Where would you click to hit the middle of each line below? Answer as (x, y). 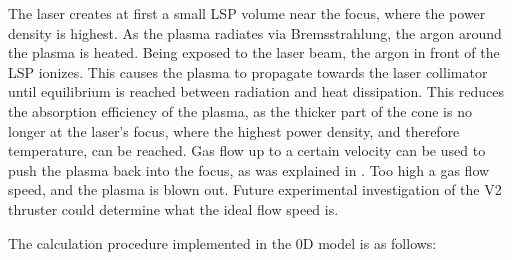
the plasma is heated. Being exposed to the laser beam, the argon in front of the (254, 52)
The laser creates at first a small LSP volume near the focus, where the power (247, 13)
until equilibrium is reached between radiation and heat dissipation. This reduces (256, 91)
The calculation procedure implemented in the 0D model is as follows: (222, 242)
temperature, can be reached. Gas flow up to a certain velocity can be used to (247, 150)
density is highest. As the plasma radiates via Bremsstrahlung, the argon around (255, 32)
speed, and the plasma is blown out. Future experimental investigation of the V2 (255, 189)
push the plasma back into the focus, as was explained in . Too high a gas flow (249, 169)
